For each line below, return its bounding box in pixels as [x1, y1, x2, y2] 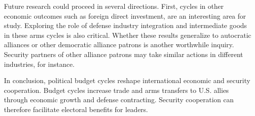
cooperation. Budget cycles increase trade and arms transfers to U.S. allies [4, 85, 229, 95]
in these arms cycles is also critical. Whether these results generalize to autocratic [4, 29, 252, 40]
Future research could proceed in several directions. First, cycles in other [4, 1, 224, 11]
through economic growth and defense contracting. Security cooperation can [4, 94, 234, 105]
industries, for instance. [4, 58, 75, 69]
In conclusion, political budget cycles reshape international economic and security [4, 75, 251, 86]
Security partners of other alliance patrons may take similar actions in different [4, 49, 243, 59]
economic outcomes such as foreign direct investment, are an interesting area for [4, 10, 246, 21]
